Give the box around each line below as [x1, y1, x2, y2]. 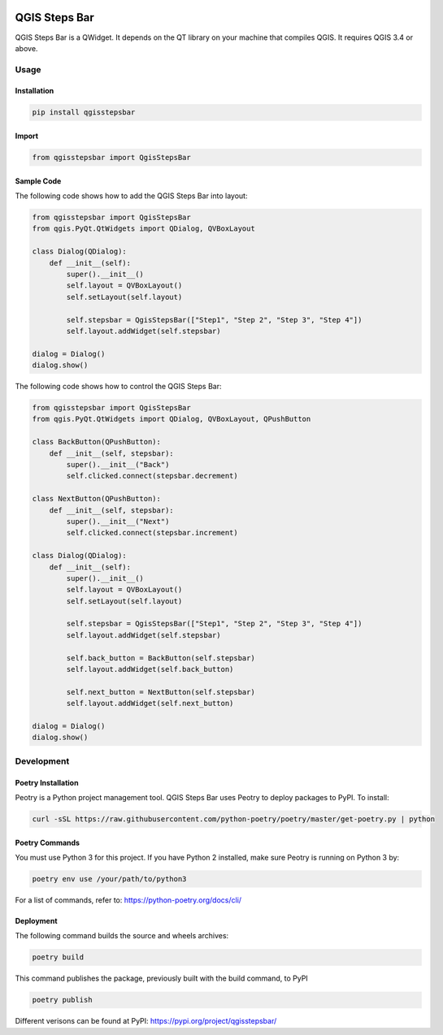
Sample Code [15, 175, 62, 186]
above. [15, 43, 38, 53]
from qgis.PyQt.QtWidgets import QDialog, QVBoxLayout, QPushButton [32, 414, 311, 424]
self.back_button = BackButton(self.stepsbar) [66, 653, 255, 662]
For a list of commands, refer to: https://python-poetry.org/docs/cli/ [15, 894, 242, 905]
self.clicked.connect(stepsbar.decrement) [66, 471, 239, 481]
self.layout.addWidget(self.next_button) [66, 699, 234, 708]
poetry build [32, 953, 85, 962]
